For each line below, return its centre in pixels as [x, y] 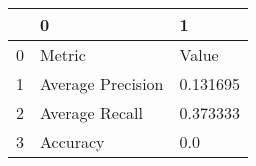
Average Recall [91, 112]
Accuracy [72, 141]
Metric [63, 54]
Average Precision [102, 83]
